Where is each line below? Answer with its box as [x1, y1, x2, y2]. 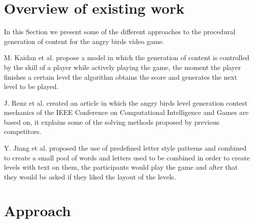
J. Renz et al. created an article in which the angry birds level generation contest [4, 97, 248, 108]
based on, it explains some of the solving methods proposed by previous [4, 116, 220, 127]
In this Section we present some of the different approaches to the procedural [4, 26, 235, 37]
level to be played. [4, 81, 59, 91]
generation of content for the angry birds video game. [4, 36, 164, 46]
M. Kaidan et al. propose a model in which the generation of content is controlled [4, 52, 250, 63]
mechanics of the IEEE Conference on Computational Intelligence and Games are [4, 107, 249, 117]
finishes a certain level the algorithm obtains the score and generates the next [4, 71, 237, 82]
